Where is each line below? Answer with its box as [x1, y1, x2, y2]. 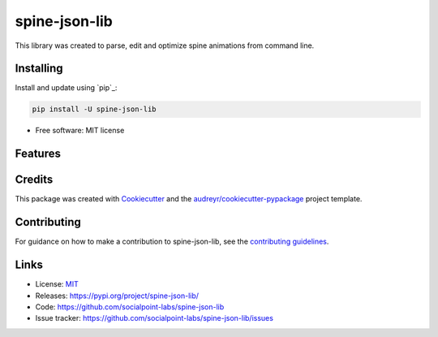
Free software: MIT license [35, 126, 125, 136]
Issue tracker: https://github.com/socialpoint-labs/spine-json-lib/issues [35, 313, 273, 323]
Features [15, 147, 61, 161]
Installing [15, 62, 64, 76]
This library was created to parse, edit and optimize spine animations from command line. [15, 41, 315, 50]
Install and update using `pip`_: [15, 83, 118, 93]
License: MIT [35, 279, 79, 289]
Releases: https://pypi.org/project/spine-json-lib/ [35, 291, 199, 300]
